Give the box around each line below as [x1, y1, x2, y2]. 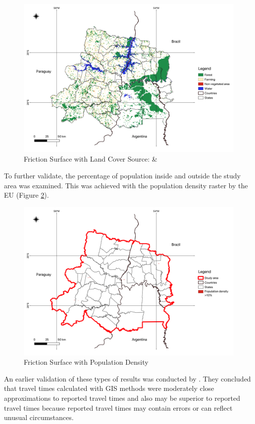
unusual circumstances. [4, 412, 74, 423]
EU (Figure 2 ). [4, 190, 49, 200]
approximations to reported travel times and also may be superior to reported [4, 392, 241, 403]
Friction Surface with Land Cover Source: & [24, 154, 157, 164]
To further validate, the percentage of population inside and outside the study [4, 170, 241, 180]
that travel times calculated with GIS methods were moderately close [4, 383, 214, 393]
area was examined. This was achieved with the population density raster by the [4, 180, 248, 190]
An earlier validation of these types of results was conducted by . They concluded [4, 373, 251, 383]
